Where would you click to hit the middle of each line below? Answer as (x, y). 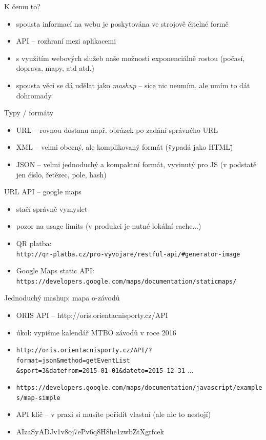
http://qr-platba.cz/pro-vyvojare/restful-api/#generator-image (128, 254)
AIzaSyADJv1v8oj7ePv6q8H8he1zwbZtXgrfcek (90, 432)
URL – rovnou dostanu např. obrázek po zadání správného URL (117, 129)
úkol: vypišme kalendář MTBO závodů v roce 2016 (96, 332)
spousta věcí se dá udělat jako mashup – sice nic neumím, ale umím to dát (133, 85)
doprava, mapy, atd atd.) (55, 68)
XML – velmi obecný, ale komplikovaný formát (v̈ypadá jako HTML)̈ (125, 147)
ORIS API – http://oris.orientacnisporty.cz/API (92, 315)
